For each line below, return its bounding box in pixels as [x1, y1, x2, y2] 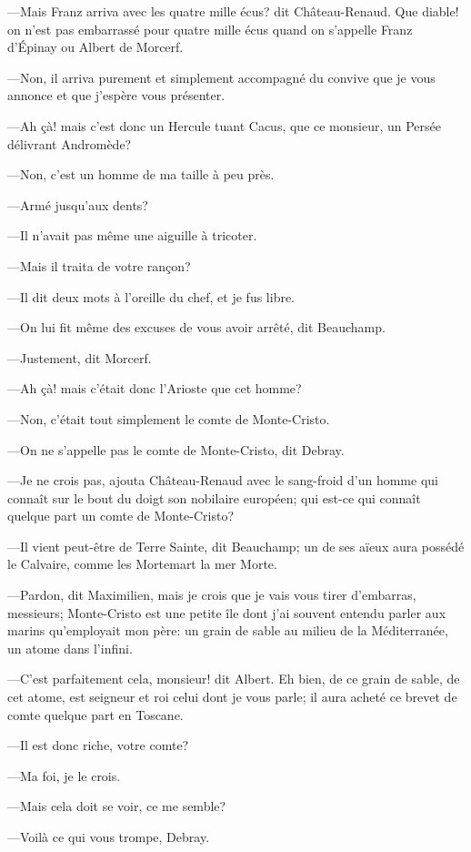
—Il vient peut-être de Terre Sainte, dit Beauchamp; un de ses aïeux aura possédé [7, 536, 465, 555]
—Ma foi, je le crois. [7, 766, 121, 785]
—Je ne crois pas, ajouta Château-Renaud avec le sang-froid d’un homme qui [7, 471, 438, 490]
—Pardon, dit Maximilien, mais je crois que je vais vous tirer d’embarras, [7, 585, 416, 604]
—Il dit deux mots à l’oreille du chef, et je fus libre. [7, 287, 296, 306]
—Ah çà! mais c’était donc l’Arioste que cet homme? [7, 379, 302, 398]
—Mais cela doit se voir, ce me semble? [7, 796, 226, 816]
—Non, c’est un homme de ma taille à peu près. [7, 165, 275, 184]
